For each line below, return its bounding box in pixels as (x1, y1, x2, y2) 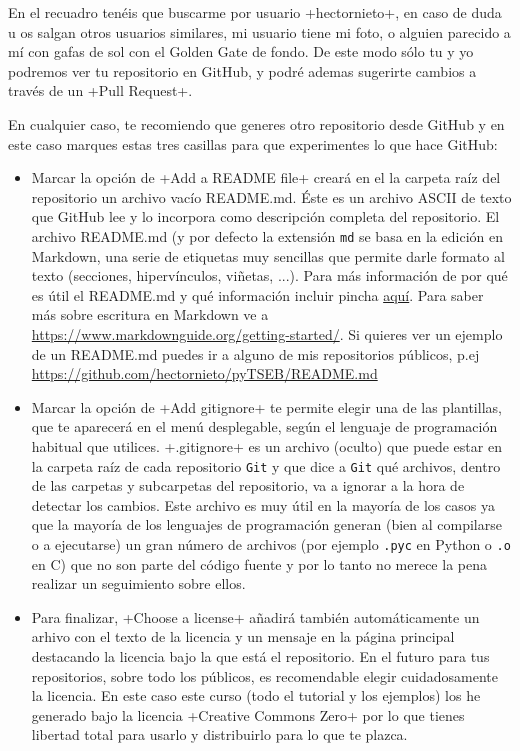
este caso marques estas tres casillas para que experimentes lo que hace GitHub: (8, 133, 498, 154)
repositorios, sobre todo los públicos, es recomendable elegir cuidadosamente (31, 665, 499, 686)
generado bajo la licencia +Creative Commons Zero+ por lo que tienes (31, 704, 465, 725)
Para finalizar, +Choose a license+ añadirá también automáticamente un (31, 606, 480, 627)
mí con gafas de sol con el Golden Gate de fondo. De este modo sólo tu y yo (8, 41, 474, 62)
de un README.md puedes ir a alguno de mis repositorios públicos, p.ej (31, 343, 480, 364)
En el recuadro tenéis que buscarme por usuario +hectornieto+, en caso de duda (8, 2, 502, 22)
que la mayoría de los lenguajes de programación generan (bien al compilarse (31, 514, 502, 535)
